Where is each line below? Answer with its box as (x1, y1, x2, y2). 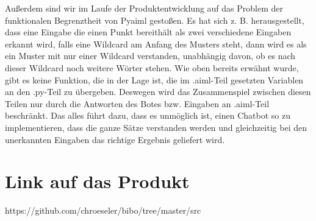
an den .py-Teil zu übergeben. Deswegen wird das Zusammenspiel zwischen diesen (5, 85, 311, 98)
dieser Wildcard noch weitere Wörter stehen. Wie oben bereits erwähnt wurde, (5, 61, 299, 74)
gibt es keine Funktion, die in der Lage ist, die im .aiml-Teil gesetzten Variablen (5, 73, 304, 86)
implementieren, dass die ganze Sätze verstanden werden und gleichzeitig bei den (5, 121, 307, 133)
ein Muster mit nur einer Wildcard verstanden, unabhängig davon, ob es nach (5, 49, 296, 62)
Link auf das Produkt (5, 169, 190, 194)
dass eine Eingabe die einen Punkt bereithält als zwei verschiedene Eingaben (5, 26, 292, 38)
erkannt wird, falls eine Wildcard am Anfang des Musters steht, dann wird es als (5, 37, 307, 50)
